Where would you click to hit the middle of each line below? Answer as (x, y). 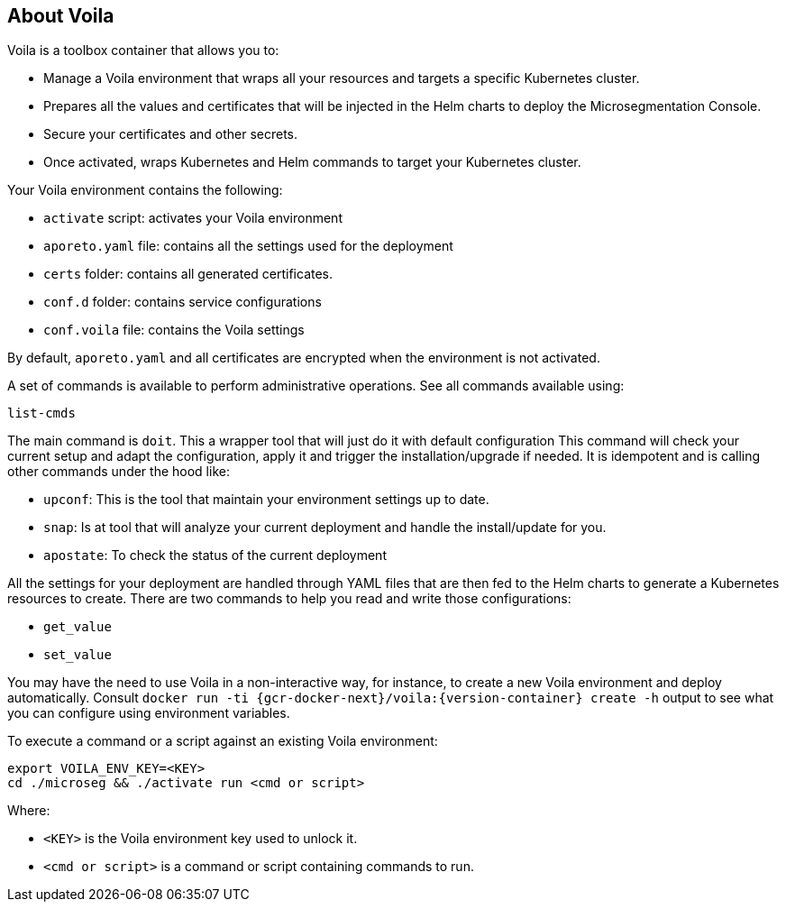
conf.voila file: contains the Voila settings (174, 330)
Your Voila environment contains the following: (145, 190)
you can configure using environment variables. (149, 713)
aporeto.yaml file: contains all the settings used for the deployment (248, 246)
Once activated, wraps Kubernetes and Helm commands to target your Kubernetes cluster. (312, 162)
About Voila (61, 16)
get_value (78, 627)
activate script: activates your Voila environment (193, 218)
